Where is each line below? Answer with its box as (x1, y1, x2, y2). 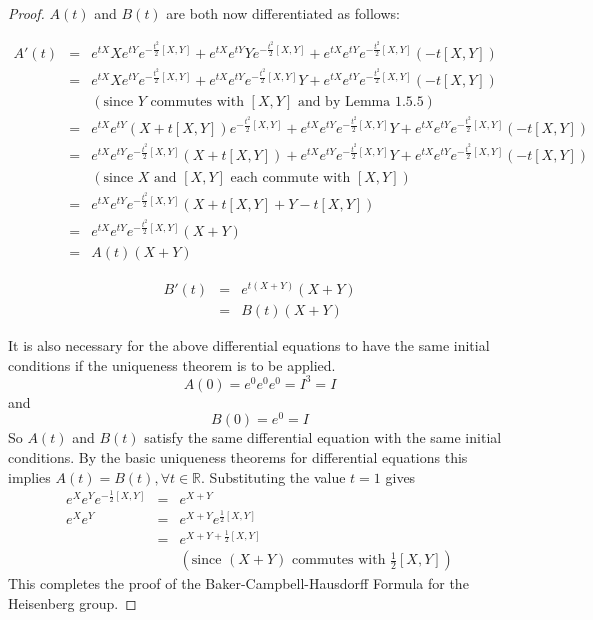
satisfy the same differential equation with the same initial (144, 427, 502, 448)
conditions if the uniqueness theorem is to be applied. (8, 354, 336, 375)
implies (8, 466, 51, 487)
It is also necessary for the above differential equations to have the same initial (8, 335, 490, 356)
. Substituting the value (201, 466, 346, 487)
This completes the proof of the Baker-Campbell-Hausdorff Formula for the (8, 573, 469, 594)
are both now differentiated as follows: (166, 3, 400, 23)
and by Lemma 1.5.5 (297, 95, 424, 110)
